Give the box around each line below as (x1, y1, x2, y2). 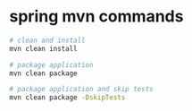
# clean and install (9, 36, 87, 45)
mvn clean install (9, 44, 78, 53)
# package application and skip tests (9, 85, 154, 94)
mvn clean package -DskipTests (9, 93, 126, 102)
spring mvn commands (9, 6, 184, 27)
